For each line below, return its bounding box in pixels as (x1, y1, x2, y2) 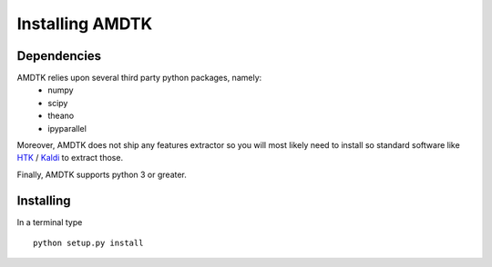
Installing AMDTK (16, 14, 153, 34)
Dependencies (16, 48, 102, 64)
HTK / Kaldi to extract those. (16, 153, 123, 163)
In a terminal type (16, 216, 83, 227)
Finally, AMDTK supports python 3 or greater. (16, 169, 187, 180)
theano (47, 110, 75, 122)
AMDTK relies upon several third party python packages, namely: (16, 73, 262, 84)
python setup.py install (33, 238, 144, 249)
